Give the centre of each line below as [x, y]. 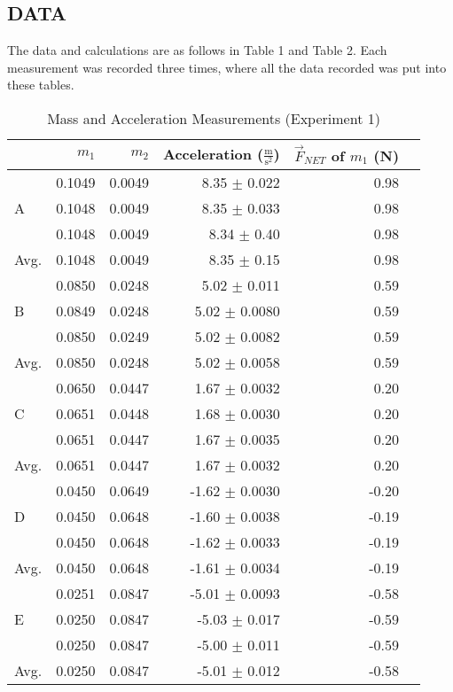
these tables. [41, 85]
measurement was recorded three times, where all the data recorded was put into [227, 67]
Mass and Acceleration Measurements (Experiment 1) [214, 118]
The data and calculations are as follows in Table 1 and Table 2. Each [197, 50]
